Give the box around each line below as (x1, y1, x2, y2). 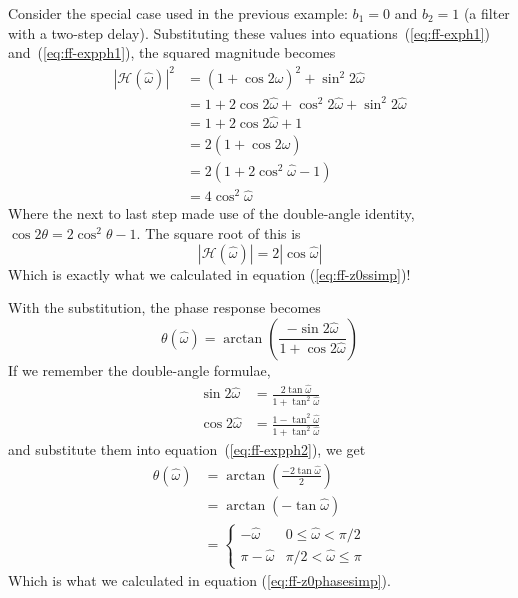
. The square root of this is (136, 223, 301, 243)
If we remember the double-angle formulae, (8, 359, 271, 380)
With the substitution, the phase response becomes (8, 297, 321, 318)
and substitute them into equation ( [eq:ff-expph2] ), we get (8, 439, 366, 460)
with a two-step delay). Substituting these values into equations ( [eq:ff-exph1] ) (8, 22, 490, 43)
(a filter (463, 3, 510, 23)
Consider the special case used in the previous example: (8, 3, 348, 23)
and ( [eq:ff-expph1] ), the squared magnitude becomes (8, 42, 336, 63)
